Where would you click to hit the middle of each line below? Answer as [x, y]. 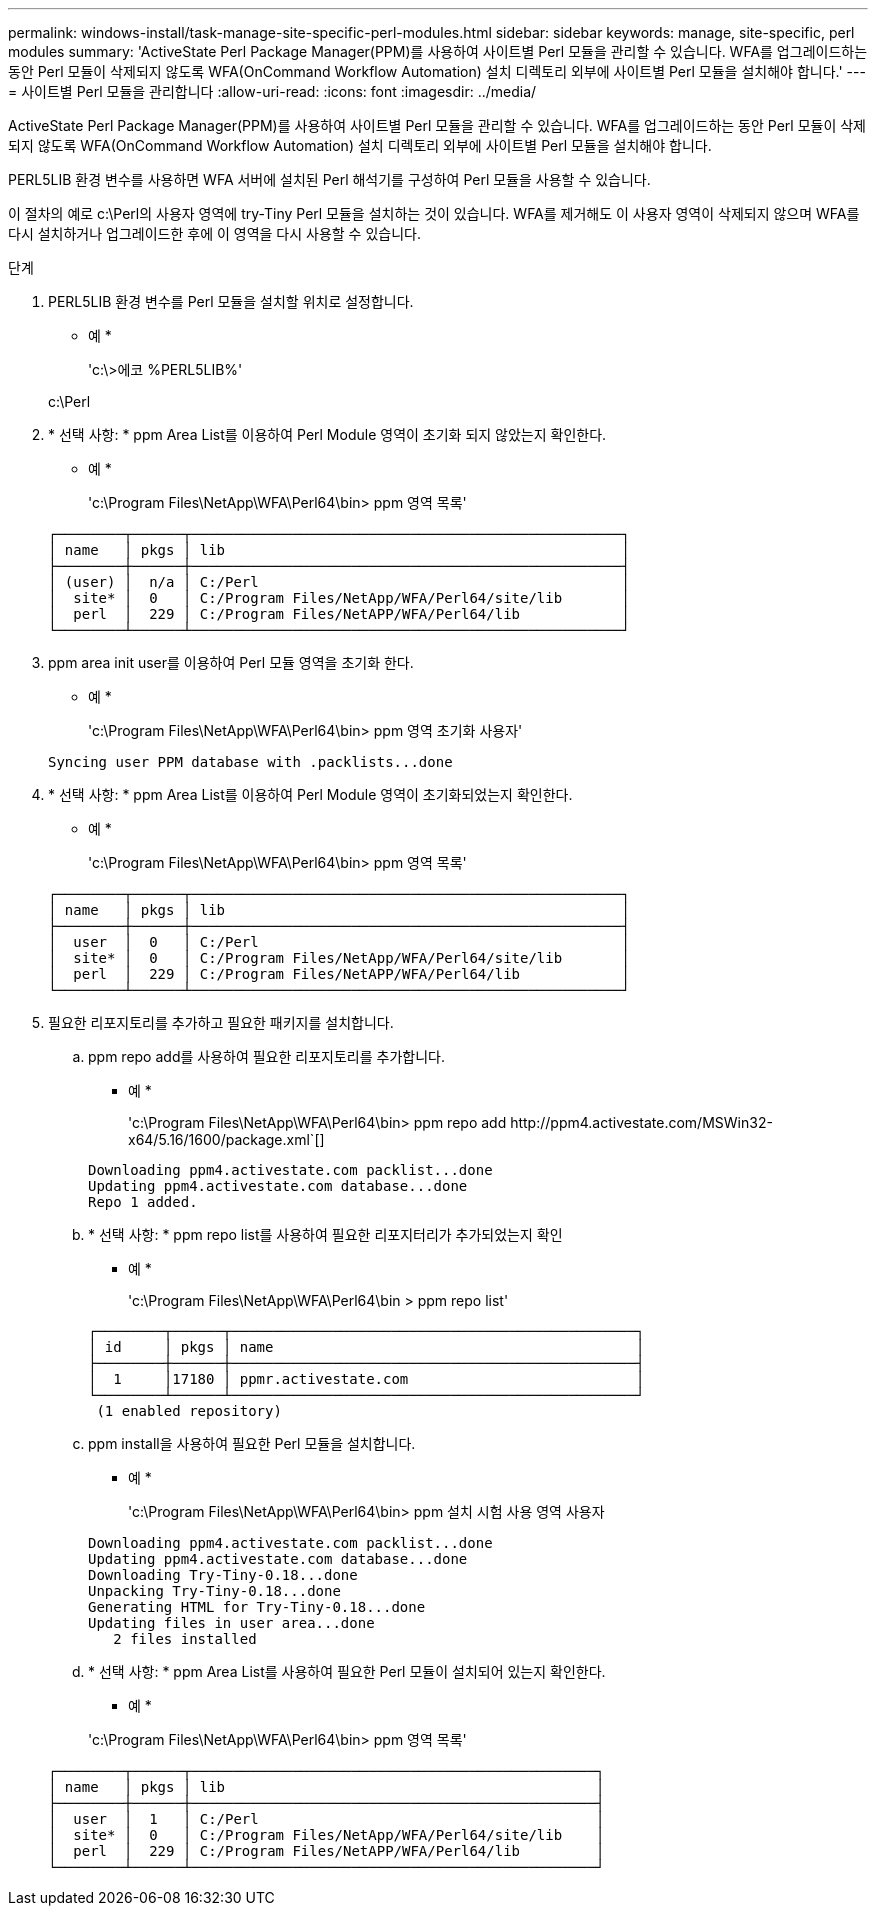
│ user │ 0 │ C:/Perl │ [339, 942]
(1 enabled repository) [189, 1411]
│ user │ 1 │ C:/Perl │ [326, 1819]
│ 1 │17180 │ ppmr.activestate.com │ [366, 1379]
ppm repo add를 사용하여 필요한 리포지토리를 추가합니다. [266, 1056]
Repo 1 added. [143, 1202]
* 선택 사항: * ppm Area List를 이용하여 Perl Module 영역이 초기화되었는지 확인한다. [310, 794]
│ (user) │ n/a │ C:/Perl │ [339, 582]
